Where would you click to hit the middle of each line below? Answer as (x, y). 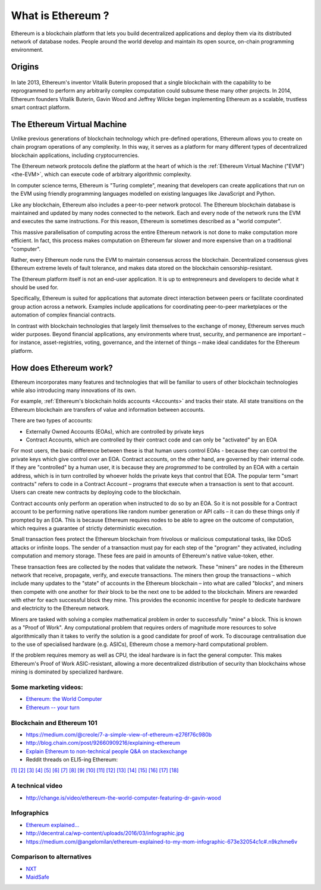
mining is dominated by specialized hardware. (67, 672)
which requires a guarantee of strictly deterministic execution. (87, 528)
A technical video (37, 786)
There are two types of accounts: (52, 421)
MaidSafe (38, 877)
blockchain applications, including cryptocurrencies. (75, 155)
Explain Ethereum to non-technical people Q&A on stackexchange (106, 751)
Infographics (30, 813)
